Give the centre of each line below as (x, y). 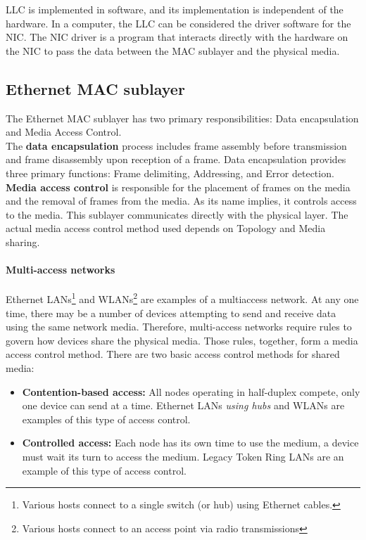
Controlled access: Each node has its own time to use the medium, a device (190, 443)
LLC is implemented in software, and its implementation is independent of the (175, 9)
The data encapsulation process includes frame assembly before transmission (176, 145)
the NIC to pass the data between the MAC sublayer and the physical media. (173, 50)
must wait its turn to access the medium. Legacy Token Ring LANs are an (183, 456)
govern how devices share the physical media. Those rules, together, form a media (182, 340)
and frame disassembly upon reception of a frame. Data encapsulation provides (176, 159)
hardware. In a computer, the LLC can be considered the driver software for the (178, 23)
